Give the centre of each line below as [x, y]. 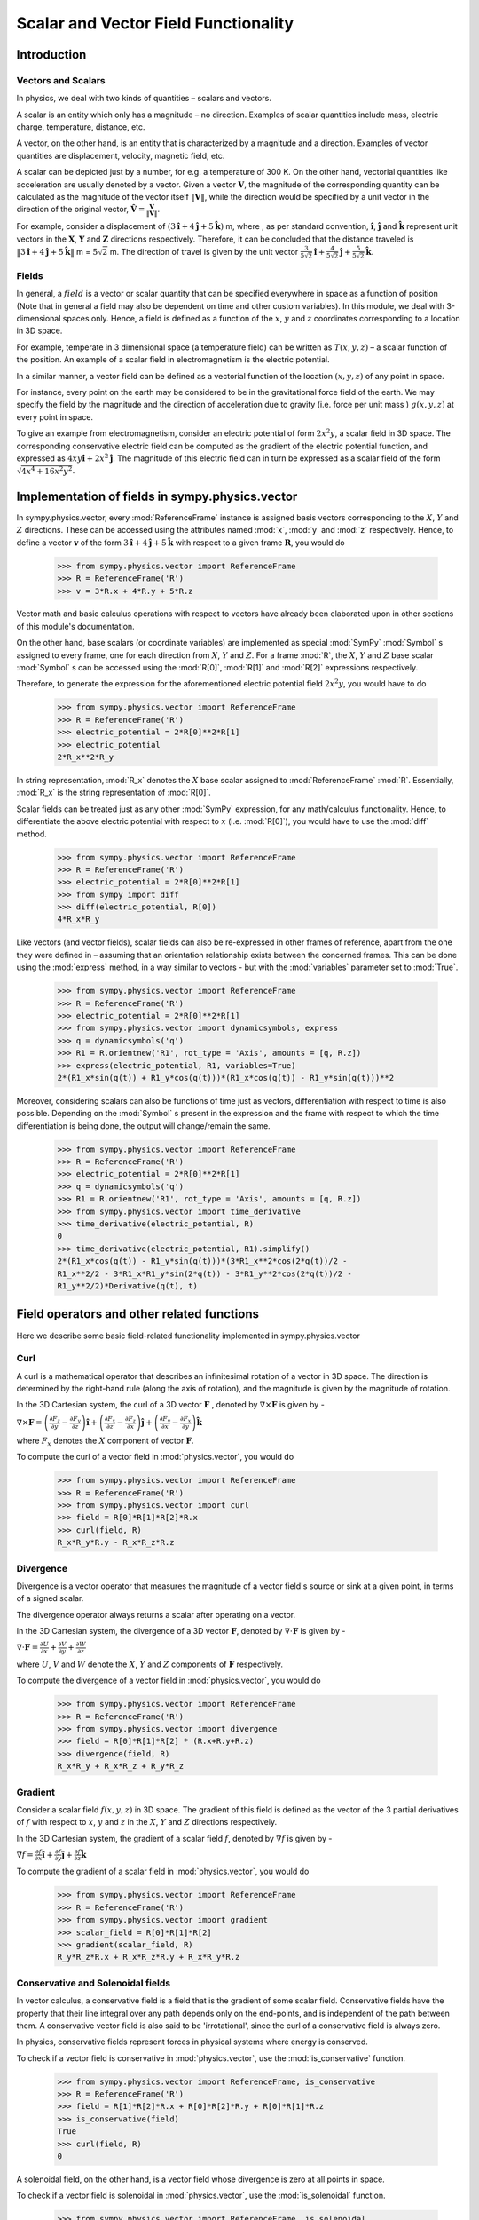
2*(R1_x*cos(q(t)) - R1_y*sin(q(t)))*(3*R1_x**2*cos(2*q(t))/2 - [202, 1261]
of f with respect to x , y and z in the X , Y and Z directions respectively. [147, 1822]
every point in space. [55, 416]
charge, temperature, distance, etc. [81, 127]
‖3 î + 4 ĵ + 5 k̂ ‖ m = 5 [57, 251]
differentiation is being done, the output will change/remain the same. [143, 1126]
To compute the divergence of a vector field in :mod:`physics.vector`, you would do [169, 1681]
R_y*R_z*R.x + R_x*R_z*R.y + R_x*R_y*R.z [149, 1957]
